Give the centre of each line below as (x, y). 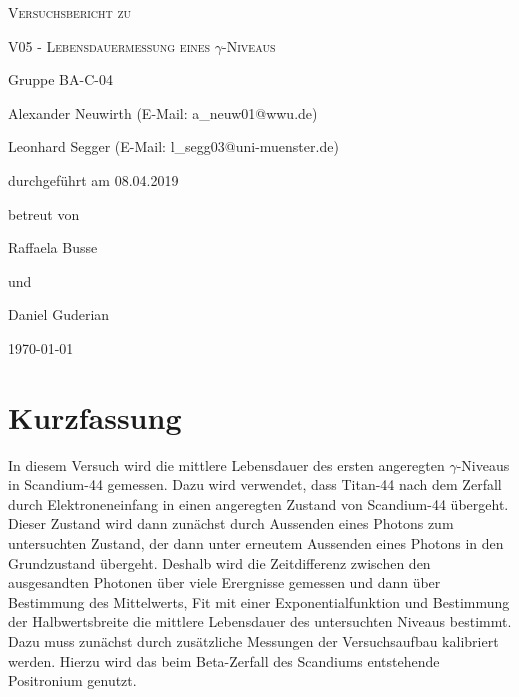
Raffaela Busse (53, 247)
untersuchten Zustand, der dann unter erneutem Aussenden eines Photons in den (256, 543)
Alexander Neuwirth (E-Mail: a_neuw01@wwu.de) (163, 112)
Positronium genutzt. (72, 680)
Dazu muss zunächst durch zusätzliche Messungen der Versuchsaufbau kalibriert (253, 641)
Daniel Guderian (59, 314)
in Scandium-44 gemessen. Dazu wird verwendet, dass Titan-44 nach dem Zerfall (255, 484)
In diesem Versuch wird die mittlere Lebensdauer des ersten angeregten (226, 464)
